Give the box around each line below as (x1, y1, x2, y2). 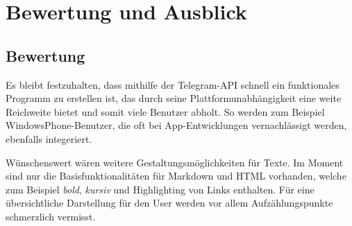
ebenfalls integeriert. (6, 131, 92, 146)
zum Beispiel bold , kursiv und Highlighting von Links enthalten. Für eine (6, 182, 315, 196)
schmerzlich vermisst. (6, 209, 96, 223)
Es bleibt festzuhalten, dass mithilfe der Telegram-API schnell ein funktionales (6, 77, 340, 92)
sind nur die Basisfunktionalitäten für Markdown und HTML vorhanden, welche (6, 168, 346, 183)
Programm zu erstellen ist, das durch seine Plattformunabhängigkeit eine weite (6, 91, 342, 105)
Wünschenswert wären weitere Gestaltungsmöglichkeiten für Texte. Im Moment (6, 155, 344, 169)
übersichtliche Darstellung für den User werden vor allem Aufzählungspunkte (6, 195, 333, 210)
